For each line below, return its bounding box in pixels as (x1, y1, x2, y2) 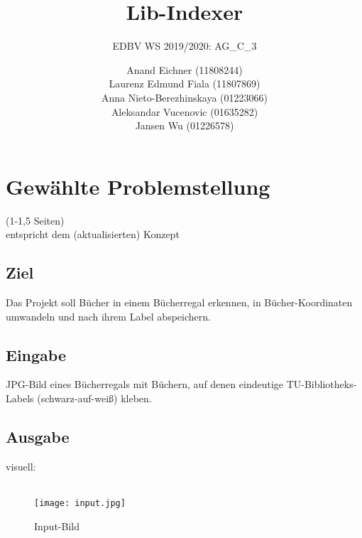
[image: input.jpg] (34, 497, 126, 508)
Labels (6, 391, 34, 405)
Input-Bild (34, 518, 79, 533)
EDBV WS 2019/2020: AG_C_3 (112, 38, 257, 53)
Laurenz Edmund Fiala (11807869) (109, 76, 260, 91)
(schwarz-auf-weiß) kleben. (37, 391, 152, 405)
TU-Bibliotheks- (286, 377, 357, 392)
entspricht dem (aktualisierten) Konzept (6, 227, 180, 242)
